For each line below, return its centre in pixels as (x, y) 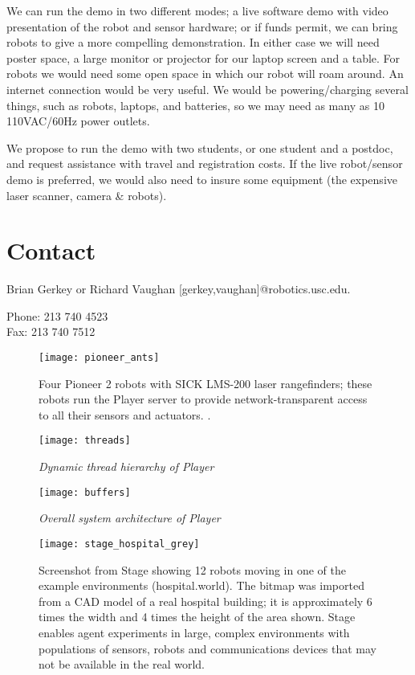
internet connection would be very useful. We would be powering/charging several (207, 89)
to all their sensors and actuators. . (125, 414)
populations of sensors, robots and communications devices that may (208, 648)
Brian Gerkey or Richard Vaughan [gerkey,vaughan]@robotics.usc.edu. (179, 289)
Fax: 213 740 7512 (51, 331)
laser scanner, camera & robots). (87, 195)
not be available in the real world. (122, 664)
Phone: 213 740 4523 (57, 315)
